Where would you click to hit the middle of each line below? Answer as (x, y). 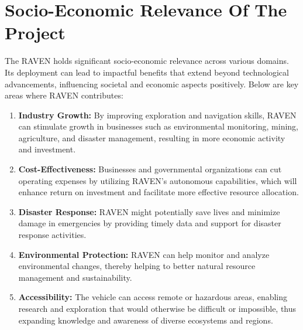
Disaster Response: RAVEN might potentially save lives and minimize (149, 211)
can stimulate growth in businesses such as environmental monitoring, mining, (159, 126)
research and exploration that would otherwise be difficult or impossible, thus (157, 308)
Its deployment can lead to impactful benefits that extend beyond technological (147, 72)
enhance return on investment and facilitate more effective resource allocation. (159, 192)
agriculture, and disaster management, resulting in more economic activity (152, 137)
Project (35, 33)
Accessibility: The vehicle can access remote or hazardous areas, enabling (153, 297)
